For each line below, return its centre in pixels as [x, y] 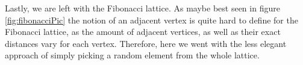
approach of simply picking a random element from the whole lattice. [132, 55]
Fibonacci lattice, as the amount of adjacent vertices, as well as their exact [143, 32]
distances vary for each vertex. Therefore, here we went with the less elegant [146, 43]
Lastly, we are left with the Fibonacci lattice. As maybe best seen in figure [142, 8]
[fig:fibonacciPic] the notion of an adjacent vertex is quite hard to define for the [151, 20]
